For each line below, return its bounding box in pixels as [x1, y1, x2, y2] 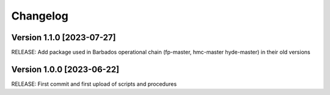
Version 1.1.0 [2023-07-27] [11, 32, 116, 43]
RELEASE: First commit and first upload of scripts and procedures [11, 80, 177, 88]
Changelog [11, 9, 68, 23]
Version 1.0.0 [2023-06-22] [11, 64, 119, 74]
